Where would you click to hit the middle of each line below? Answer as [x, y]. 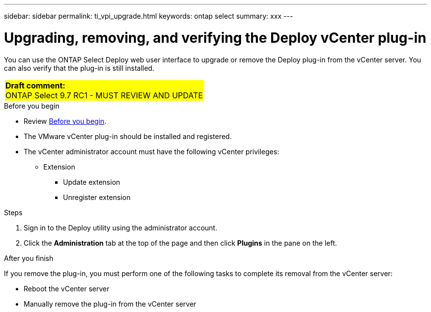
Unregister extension [97, 197]
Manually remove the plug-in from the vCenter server [110, 304]
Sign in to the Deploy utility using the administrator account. [121, 227]
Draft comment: [35, 85]
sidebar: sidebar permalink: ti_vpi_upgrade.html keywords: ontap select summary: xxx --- [149, 16]
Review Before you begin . [65, 121]
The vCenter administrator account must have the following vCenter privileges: [152, 151]
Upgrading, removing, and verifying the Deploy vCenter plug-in [215, 38]
